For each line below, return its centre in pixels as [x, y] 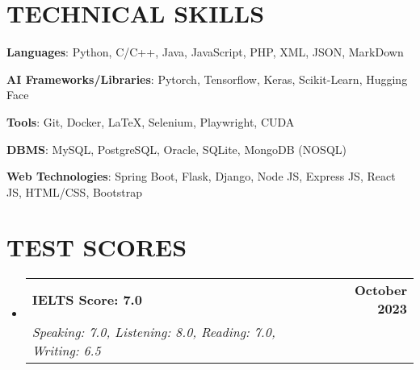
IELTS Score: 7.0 [87, 299]
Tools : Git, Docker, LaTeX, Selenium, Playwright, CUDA [151, 121]
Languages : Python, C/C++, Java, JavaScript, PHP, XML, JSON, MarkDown [205, 52]
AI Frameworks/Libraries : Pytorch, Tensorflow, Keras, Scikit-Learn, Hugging [207, 79]
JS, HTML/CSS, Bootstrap [74, 191]
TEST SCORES [97, 247]
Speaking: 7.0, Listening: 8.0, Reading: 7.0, [153, 332]
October [380, 290]
